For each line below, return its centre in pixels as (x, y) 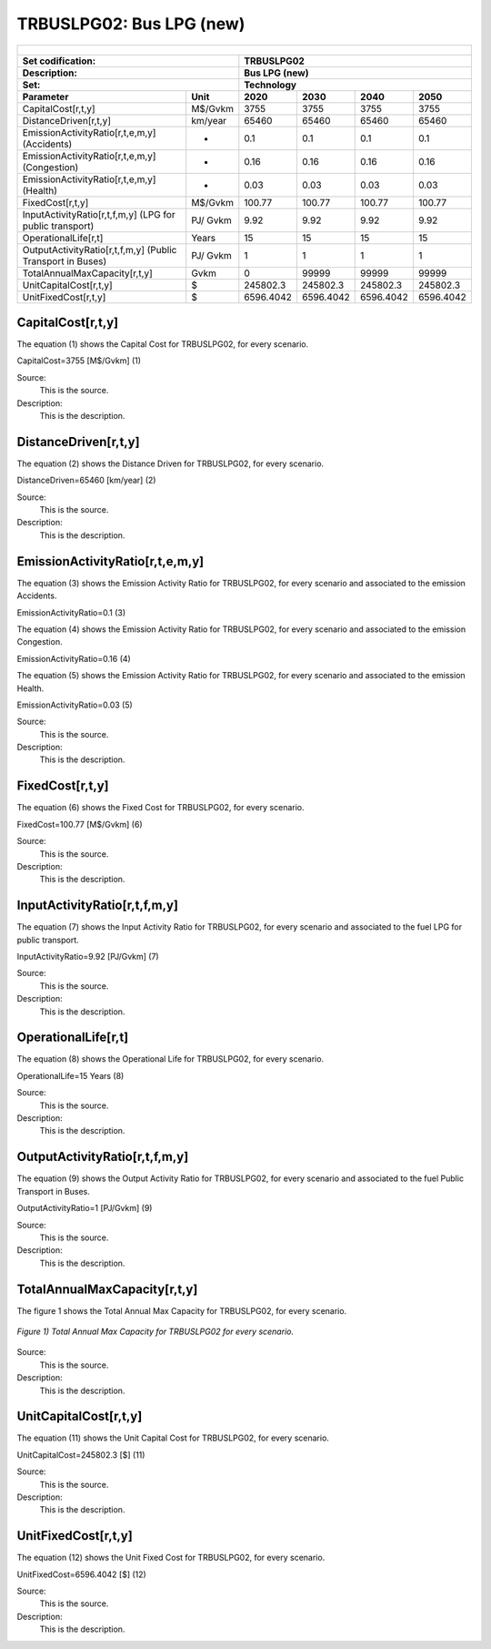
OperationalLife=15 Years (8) (70, 1075)
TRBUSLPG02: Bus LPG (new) (131, 24)
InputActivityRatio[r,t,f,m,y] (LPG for (99, 214)
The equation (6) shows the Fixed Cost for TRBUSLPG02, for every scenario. (160, 808)
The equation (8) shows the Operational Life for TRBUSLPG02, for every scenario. (170, 1059)
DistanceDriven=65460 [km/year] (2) (86, 480)
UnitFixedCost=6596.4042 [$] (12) (82, 1574)
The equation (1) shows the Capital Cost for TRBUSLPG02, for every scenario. (163, 344)
